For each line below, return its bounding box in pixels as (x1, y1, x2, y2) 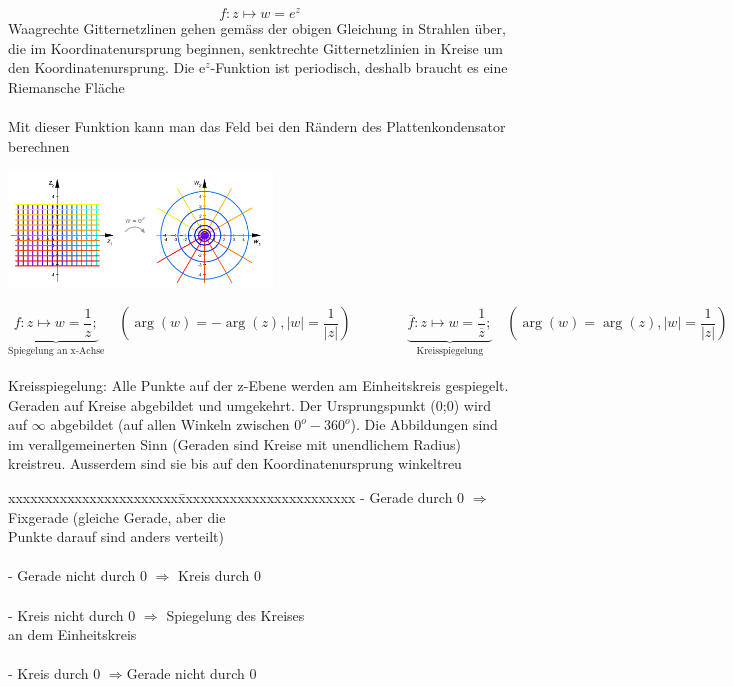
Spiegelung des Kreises (166, 604, 305, 625)
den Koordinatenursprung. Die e (8, 57, 206, 78)
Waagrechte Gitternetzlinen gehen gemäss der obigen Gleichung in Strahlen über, (8, 18, 506, 39)
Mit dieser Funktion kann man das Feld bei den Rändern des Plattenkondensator (8, 116, 506, 137)
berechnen (8, 135, 70, 156)
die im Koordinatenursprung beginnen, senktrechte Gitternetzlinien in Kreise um (8, 37, 503, 58)
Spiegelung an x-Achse (8, 345, 105, 356)
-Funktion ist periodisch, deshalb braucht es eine (210, 57, 508, 78)
